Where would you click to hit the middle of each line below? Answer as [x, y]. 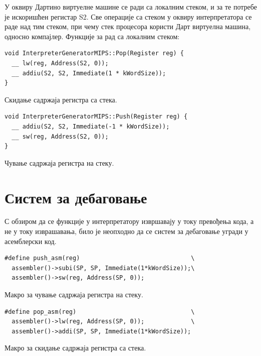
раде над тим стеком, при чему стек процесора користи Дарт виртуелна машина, [128, 26]
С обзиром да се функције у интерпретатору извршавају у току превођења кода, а [129, 221]
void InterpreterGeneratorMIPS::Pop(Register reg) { [94, 53]
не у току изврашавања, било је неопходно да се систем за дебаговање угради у [126, 231]
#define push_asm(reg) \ [100, 258]
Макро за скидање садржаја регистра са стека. [75, 348]
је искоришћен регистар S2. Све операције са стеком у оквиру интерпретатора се [128, 16]
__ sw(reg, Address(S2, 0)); [60, 136]
